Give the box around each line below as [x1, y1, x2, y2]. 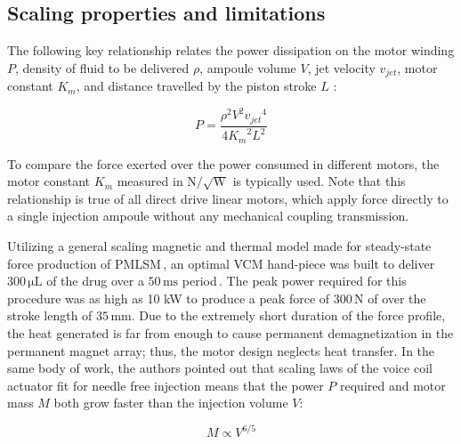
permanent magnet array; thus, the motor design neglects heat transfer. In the [7, 341, 435, 359]
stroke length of [7, 306, 93, 325]
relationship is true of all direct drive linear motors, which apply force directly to [7, 189, 449, 207]
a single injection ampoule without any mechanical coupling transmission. [7, 206, 409, 225]
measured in [117, 172, 183, 190]
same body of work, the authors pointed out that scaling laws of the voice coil [7, 359, 433, 377]
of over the [368, 288, 426, 307]
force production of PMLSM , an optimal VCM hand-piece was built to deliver [7, 254, 435, 272]
